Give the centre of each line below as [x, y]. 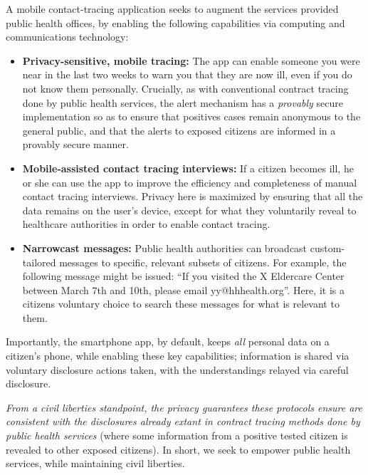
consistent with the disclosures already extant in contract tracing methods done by [183, 421]
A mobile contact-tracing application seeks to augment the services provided [172, 9]
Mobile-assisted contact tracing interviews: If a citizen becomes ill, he [188, 168]
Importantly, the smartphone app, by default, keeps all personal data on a [168, 341]
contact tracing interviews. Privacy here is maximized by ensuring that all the [193, 196]
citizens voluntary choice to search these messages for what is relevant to [181, 304]
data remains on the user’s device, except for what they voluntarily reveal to [189, 210]
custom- [327, 247]
